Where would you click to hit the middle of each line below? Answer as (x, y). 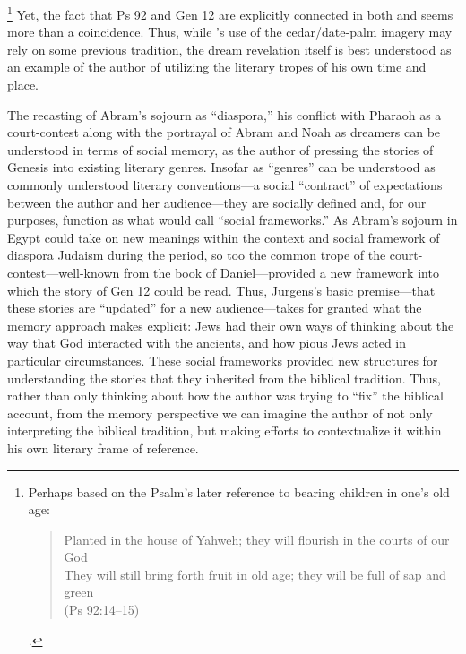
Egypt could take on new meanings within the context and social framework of (224, 237)
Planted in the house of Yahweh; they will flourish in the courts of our (257, 539)
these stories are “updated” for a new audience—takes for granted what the (215, 308)
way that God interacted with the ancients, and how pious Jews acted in (207, 343)
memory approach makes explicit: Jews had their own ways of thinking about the (231, 325)
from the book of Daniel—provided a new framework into (281, 272)
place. (23, 85)
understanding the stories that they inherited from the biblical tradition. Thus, (224, 378)
